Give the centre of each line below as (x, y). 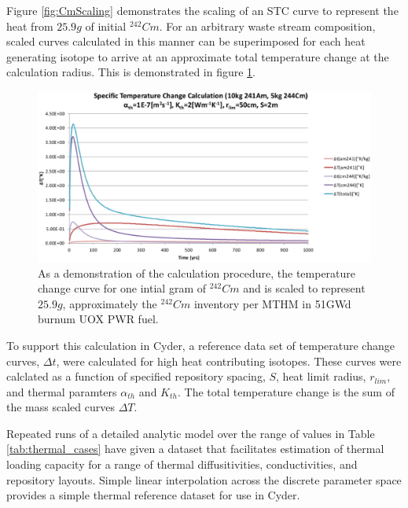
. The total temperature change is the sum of (286, 391)
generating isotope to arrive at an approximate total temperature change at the (198, 56)
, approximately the (110, 303)
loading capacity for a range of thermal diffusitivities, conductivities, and (182, 464)
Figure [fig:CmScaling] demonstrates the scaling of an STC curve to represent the (202, 10)
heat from (30, 26)
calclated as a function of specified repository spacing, (136, 376)
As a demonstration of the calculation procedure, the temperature (197, 272)
